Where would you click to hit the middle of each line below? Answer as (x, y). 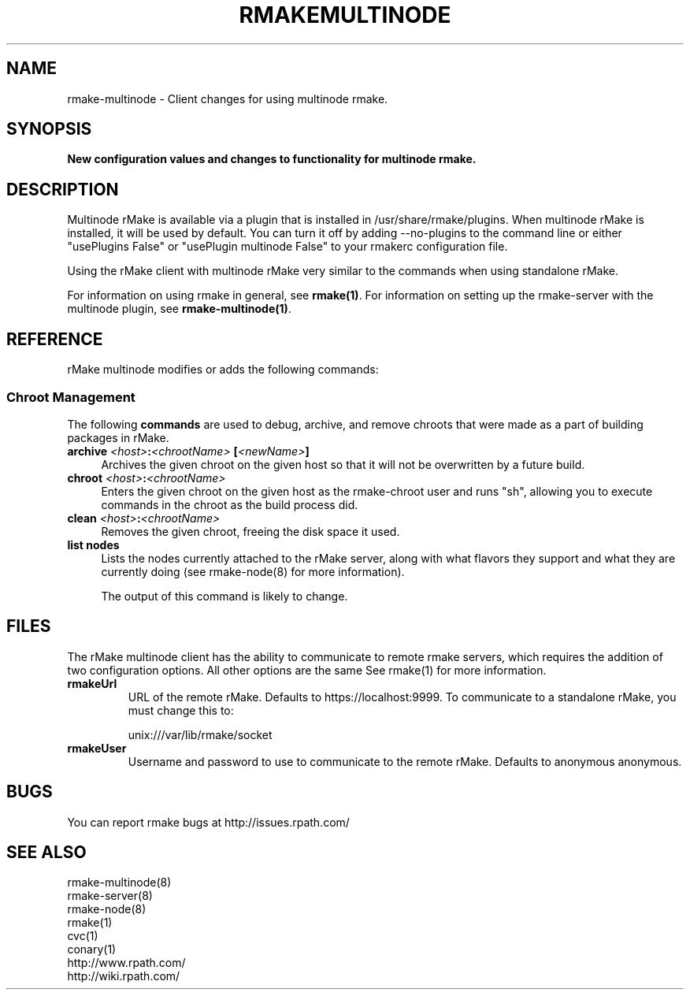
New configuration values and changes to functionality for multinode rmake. (272, 159)
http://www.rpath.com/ (126, 963)
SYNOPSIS (49, 129)
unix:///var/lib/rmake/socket (200, 734)
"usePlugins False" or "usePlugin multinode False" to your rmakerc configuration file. (287, 247)
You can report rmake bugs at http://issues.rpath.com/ (208, 822)
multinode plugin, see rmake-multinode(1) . (179, 309)
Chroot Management (71, 397)
